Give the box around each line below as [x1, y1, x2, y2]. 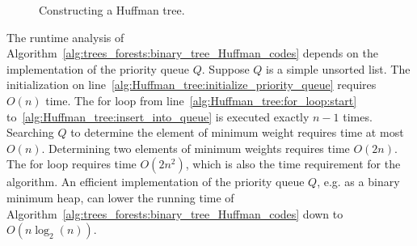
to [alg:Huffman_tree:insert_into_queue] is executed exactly [6, 108, 310, 125]
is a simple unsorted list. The [266, 60, 411, 77]
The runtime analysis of [6, 28, 124, 45]
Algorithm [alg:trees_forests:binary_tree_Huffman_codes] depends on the [6, 45, 378, 61]
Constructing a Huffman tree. [39, 2, 185, 18]
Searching [6, 124, 54, 141]
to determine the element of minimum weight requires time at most [70, 124, 404, 141]
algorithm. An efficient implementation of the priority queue [6, 173, 305, 190]
